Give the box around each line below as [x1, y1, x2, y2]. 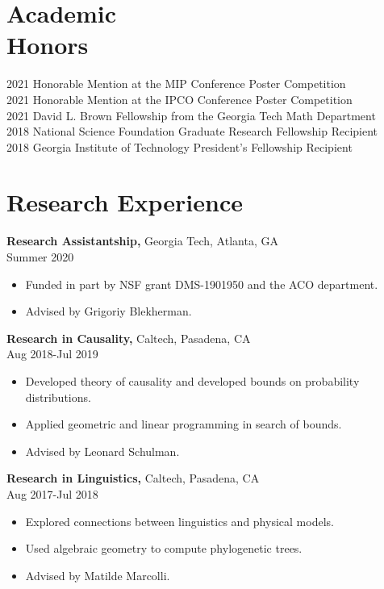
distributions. [25, 388, 91, 405]
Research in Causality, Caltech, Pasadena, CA [6, 329, 251, 346]
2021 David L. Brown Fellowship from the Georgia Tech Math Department [6, 107, 376, 123]
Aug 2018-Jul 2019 [6, 345, 98, 362]
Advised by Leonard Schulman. [25, 442, 180, 459]
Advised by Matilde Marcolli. [25, 566, 170, 583]
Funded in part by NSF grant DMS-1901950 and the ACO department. [25, 275, 378, 292]
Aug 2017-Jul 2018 [6, 485, 98, 502]
